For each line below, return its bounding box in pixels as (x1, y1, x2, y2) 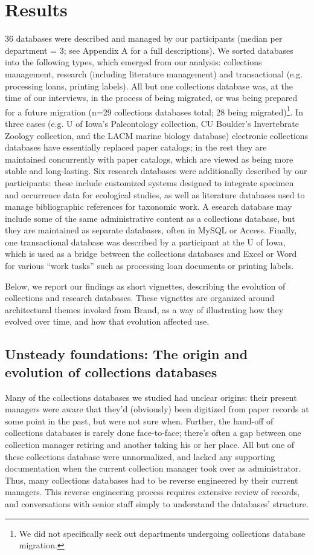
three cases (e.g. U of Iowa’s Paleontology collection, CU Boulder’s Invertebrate (5, 117, 299, 129)
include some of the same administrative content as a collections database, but (5, 212, 295, 224)
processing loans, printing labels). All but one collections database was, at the (5, 79, 293, 92)
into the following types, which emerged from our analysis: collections (5, 56, 262, 68)
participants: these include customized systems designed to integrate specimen (5, 176, 294, 189)
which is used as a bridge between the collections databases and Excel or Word (5, 247, 297, 260)
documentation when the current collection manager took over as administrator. (5, 462, 301, 475)
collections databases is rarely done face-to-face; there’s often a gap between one (5, 426, 301, 439)
